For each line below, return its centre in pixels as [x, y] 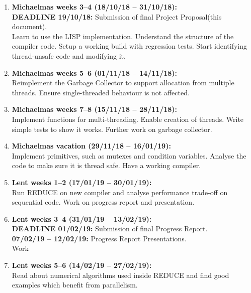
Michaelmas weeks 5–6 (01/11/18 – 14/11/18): [95, 72]
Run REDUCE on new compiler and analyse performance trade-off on [120, 192]
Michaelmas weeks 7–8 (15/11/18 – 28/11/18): [95, 109]
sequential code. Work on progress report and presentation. [103, 202]
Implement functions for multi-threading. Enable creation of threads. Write [128, 119]
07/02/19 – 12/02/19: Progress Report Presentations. [99, 238]
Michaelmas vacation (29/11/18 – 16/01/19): [91, 146]
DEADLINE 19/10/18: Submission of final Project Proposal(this [117, 16]
